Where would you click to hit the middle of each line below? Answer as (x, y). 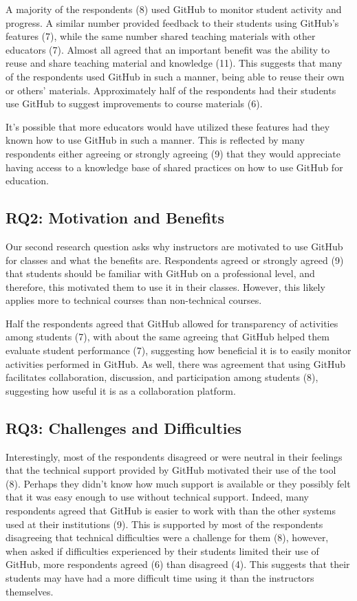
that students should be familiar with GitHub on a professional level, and (160, 273)
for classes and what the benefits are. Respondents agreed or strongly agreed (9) (175, 260)
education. (28, 181)
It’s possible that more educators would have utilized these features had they (168, 126)
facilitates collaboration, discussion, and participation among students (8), (162, 377)
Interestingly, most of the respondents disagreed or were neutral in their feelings (174, 456)
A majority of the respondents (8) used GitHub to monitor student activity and (174, 9)
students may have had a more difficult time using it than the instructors (160, 578)
